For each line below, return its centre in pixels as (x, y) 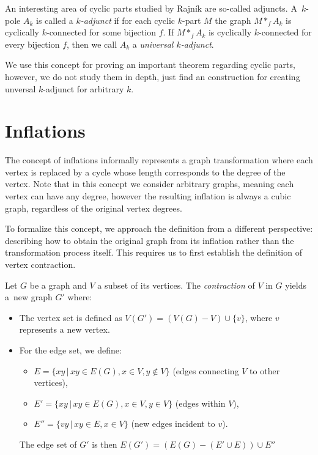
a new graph (29, 297)
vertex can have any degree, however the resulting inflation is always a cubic (148, 196)
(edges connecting (206, 370)
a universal (153, 44)
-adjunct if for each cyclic (128, 20)
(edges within (200, 403)
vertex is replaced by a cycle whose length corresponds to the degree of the (145, 172)
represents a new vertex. (65, 329)
